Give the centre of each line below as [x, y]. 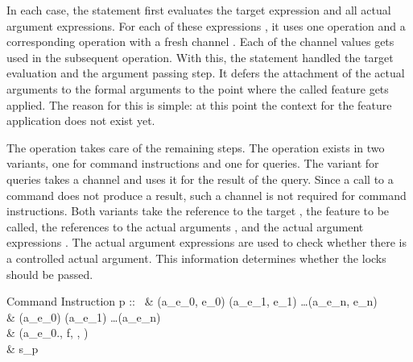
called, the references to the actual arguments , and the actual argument [185, 226]
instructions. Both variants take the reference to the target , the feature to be [198, 211]
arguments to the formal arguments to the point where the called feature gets [198, 88]
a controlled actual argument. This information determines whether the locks [196, 258]
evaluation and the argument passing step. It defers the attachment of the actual [206, 73]
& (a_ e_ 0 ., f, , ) [47, 333]
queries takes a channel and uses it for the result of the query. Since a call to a [200, 179]
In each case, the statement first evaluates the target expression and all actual [199, 10]
